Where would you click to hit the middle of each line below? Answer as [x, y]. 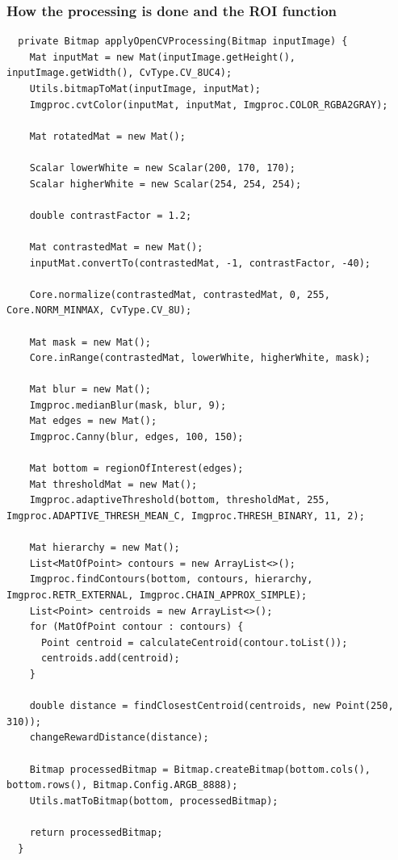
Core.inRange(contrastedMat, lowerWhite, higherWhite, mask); [200, 358]
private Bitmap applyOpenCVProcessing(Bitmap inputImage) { [183, 42]
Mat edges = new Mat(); [93, 421]
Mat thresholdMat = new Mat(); [113, 484]
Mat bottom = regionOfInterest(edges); [136, 469]
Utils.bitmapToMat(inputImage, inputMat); [145, 89]
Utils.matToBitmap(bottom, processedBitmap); [154, 801]
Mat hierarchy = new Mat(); [105, 548]
